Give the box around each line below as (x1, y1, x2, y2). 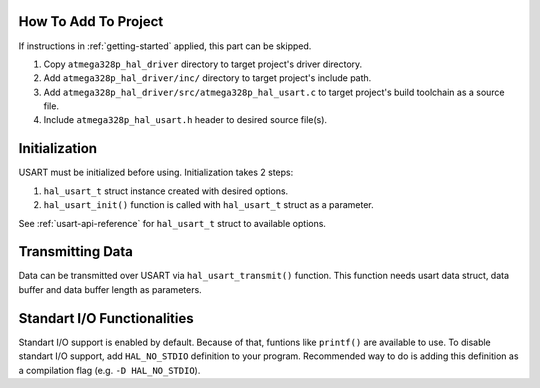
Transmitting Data (18, 243, 134, 260)
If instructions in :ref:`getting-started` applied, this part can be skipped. (18, 40, 312, 52)
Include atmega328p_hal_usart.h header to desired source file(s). (43, 114, 328, 126)
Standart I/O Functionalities (18, 310, 194, 327)
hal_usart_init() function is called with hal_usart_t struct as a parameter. (43, 199, 374, 211)
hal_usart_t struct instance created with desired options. (43, 185, 289, 197)
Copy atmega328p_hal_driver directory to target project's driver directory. (43, 58, 363, 70)
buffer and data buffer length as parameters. (18, 283, 202, 295)
